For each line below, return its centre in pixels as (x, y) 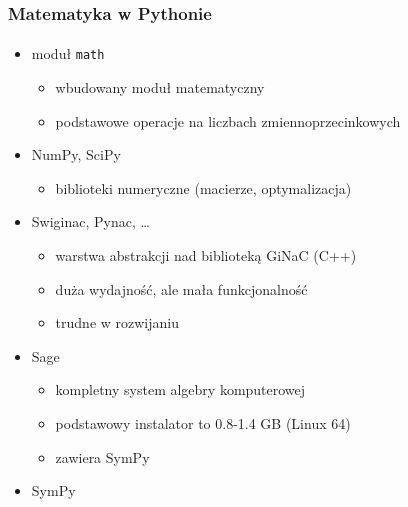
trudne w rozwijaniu (117, 322)
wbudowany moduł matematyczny (160, 87)
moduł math (68, 53)
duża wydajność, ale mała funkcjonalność (181, 288)
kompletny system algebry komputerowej (180, 389)
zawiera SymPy (102, 456)
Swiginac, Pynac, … (90, 221)
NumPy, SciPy (76, 154)
